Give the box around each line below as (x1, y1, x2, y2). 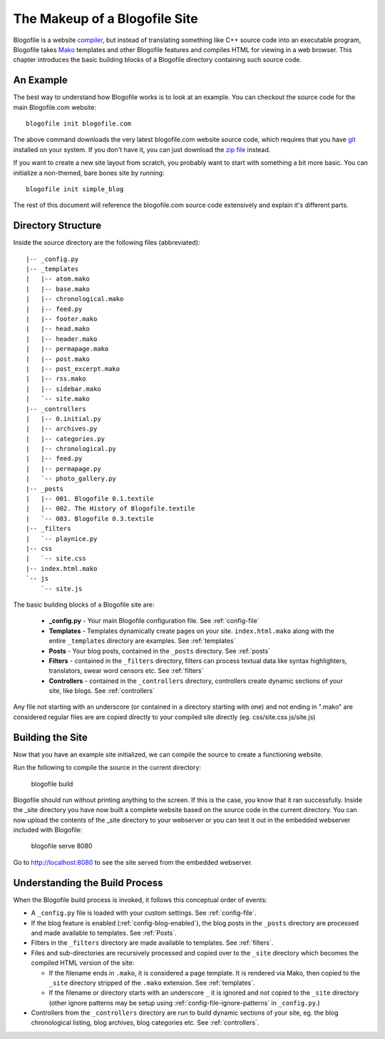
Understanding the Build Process (13, 876, 163, 888)
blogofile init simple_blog (26, 185, 124, 193)
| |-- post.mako (26, 355, 91, 363)
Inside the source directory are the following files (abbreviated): (13, 238, 200, 247)
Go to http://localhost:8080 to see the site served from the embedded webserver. (13, 858, 253, 866)
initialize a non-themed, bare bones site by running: (13, 168, 165, 177)
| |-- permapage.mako (26, 345, 109, 353)
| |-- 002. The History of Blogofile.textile (26, 505, 195, 513)
